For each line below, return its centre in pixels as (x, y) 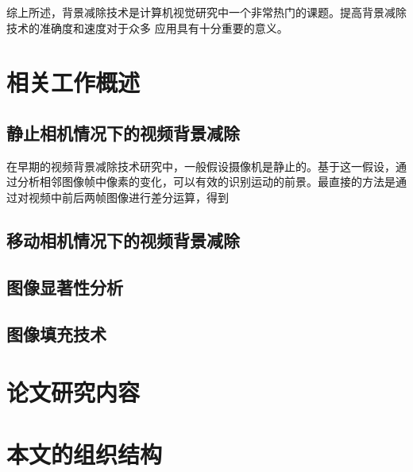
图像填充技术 (56, 333)
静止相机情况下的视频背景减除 (123, 132)
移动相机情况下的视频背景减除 (123, 240)
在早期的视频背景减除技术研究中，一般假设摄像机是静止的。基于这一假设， (201, 166)
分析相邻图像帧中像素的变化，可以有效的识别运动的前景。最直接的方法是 (206, 182)
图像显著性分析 (65, 286)
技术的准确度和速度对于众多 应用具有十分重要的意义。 (147, 27)
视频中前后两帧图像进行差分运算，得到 (128, 197)
